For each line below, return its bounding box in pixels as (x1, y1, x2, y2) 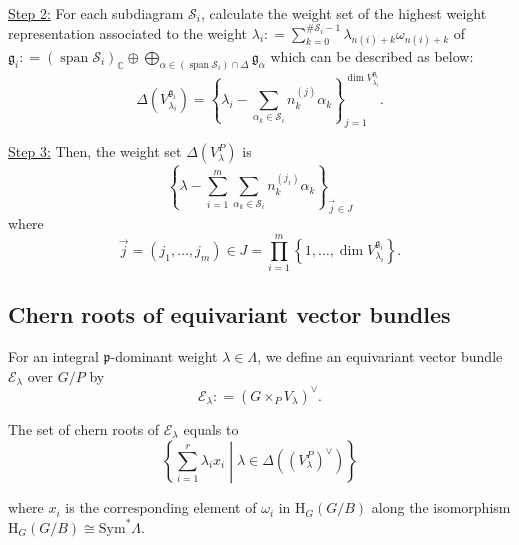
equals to (183, 418, 239, 439)
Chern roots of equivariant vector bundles (8, 299, 451, 330)
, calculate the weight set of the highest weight (200, 3, 487, 23)
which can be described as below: (270, 45, 474, 66)
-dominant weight (110, 346, 218, 367)
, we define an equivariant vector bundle (257, 346, 503, 367)
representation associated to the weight (8, 22, 248, 43)
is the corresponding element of (65, 497, 257, 518)
